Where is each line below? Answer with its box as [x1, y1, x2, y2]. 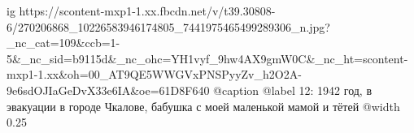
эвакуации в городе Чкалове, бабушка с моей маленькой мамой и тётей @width [7, 97, 400, 114]
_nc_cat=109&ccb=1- [7, 34, 120, 51]
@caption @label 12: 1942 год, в [213, 81, 373, 98]
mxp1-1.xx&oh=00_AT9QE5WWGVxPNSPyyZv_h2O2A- [7, 66, 302, 83]
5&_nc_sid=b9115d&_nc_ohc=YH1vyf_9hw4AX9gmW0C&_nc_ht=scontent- [7, 49, 408, 66]
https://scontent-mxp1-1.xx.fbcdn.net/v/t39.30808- [19, 2, 276, 19]
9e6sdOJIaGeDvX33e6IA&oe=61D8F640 [7, 81, 210, 98]
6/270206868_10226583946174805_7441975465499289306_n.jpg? [7, 18, 330, 35]
